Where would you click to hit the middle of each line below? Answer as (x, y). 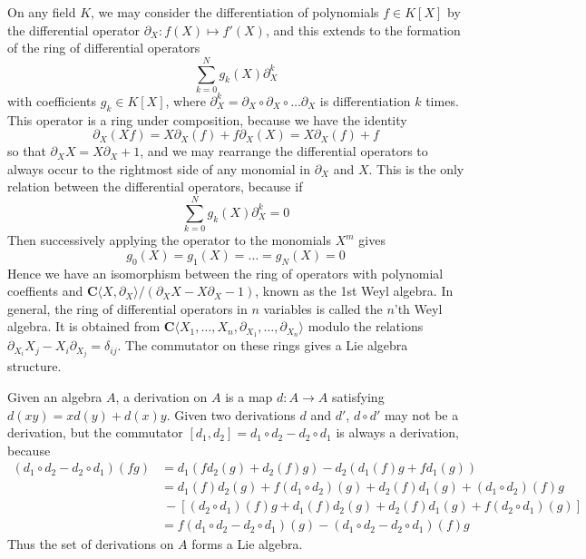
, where (186, 100)
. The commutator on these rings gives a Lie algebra (263, 345)
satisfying (358, 396)
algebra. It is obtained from (84, 326)
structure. (34, 366)
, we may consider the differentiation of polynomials (235, 12)
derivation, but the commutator (95, 432)
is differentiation (365, 100)
